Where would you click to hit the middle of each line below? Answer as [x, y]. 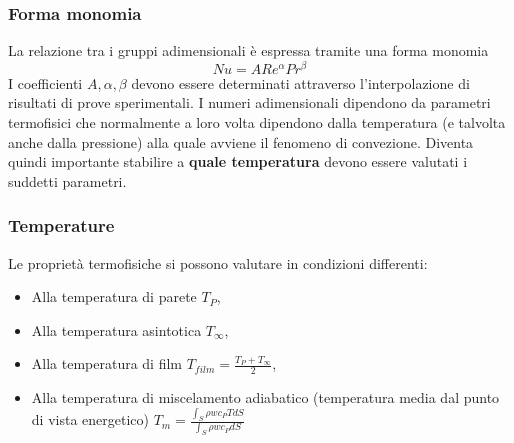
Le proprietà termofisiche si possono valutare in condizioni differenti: [218, 262]
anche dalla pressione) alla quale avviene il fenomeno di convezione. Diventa [241, 141]
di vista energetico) [90, 419]
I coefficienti [45, 82]
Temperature [61, 225]
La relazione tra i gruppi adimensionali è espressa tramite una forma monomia [248, 50]
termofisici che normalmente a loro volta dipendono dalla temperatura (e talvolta [257, 122]
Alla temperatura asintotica [116, 329]
